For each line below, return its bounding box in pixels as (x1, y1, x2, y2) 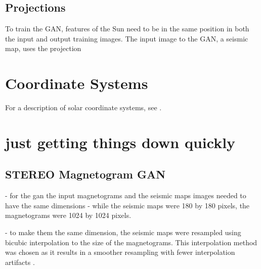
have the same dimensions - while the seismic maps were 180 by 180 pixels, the (5, 200, 250, 210)
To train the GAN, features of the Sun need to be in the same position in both (5, 23, 249, 34)
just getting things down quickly (5, 131, 236, 152)
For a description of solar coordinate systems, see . (5, 102, 162, 113)
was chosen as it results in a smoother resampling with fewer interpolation (5, 247, 235, 257)
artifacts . (5, 256, 35, 267)
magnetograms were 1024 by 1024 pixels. (5, 210, 132, 220)
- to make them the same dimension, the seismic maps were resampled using (5, 227, 241, 238)
